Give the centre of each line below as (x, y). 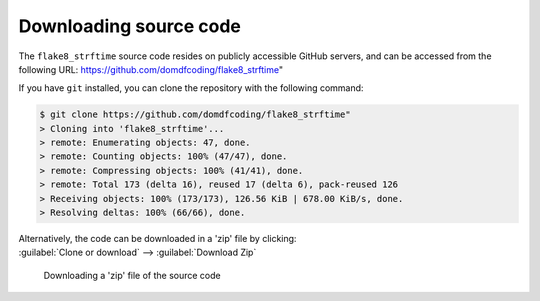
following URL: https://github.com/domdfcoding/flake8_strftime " (151, 69)
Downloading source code (130, 26)
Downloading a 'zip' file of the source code (132, 275)
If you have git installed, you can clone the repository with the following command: (191, 88)
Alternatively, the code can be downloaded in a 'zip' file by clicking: (157, 239)
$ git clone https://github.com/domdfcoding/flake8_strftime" (195, 114)
